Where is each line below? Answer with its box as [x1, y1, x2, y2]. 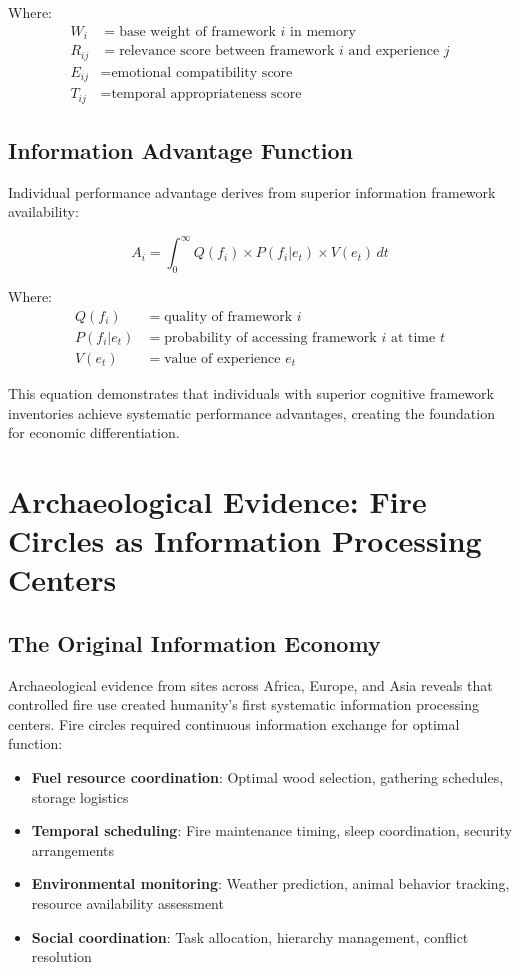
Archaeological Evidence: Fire [8, 480, 427, 521]
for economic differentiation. [8, 422, 180, 443]
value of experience [164, 351, 281, 366]
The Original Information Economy [8, 627, 381, 658]
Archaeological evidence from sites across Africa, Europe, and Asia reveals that [8, 674, 493, 695]
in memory [290, 24, 356, 39]
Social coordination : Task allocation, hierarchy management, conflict [31, 926, 469, 947]
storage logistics [31, 786, 129, 807]
